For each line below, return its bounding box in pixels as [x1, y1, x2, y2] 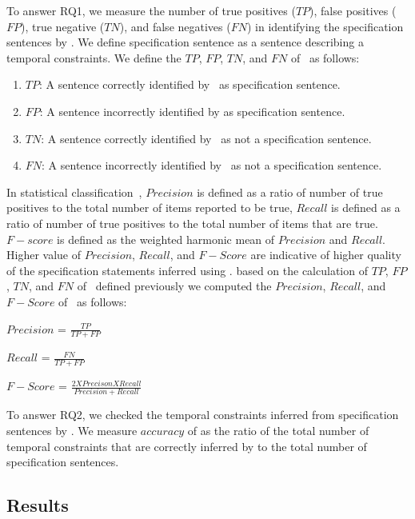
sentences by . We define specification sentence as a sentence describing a [6, 34, 364, 50]
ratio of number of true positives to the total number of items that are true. [6, 214, 378, 231]
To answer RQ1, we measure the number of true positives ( [6, 2, 296, 18]
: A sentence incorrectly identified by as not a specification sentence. [42, 157, 382, 174]
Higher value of [6, 246, 81, 263]
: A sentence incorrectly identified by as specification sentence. [39, 102, 345, 119]
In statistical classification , [6, 183, 142, 200]
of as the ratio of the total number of [187, 422, 369, 439]
